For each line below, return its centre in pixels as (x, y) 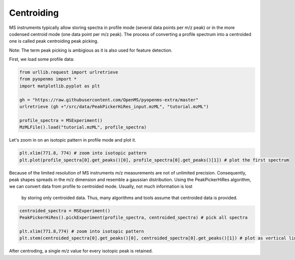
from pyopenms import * (48, 79)
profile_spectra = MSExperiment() (61, 120)
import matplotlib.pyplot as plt (60, 86)
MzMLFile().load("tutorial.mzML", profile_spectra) (83, 127)
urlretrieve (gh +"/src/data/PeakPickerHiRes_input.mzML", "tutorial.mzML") (114, 107)
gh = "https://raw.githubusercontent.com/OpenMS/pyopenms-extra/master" (109, 100)
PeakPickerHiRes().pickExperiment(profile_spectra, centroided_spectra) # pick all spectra (133, 218)
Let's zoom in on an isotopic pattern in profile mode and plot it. (73, 140)
